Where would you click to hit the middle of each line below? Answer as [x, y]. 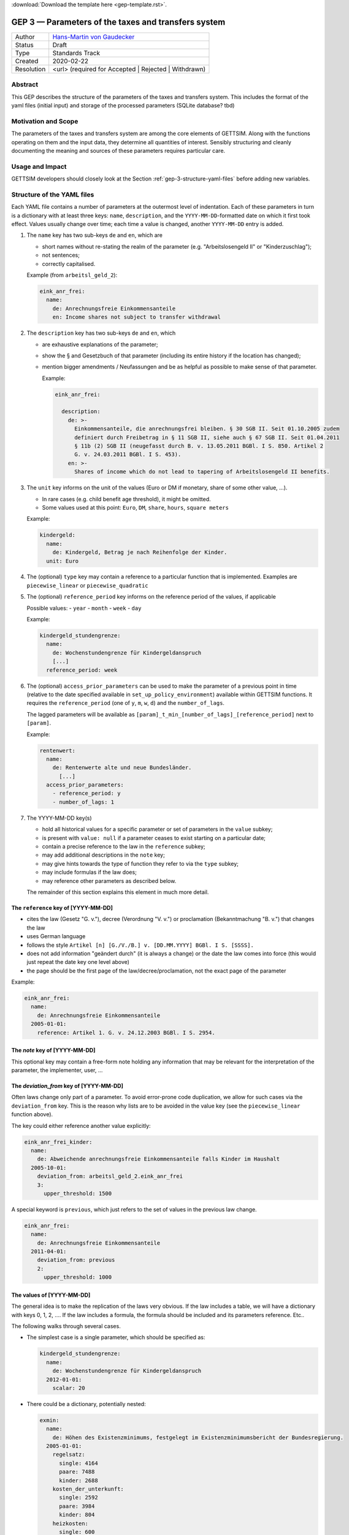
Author [25, 37]
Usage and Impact [39, 166]
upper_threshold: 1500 [78, 1193]
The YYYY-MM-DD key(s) [59, 818]
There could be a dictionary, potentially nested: [86, 1404]
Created [27, 61]
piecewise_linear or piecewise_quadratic [87, 585]
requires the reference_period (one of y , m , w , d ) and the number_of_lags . [126, 703]
